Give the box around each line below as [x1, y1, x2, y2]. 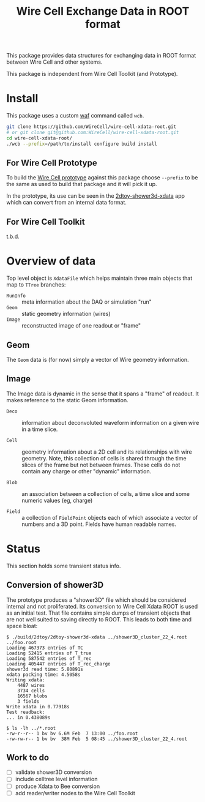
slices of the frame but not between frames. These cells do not [21, 461, 181, 468]
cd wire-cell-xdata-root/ [6, 135, 72, 141]
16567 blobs [17, 693, 48, 699]
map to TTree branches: [6, 281, 66, 288]
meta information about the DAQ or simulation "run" [21, 298, 152, 305]
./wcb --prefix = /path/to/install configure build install [6, 141, 157, 147]
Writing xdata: [6, 676, 45, 683]
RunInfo [6, 293, 26, 299]
